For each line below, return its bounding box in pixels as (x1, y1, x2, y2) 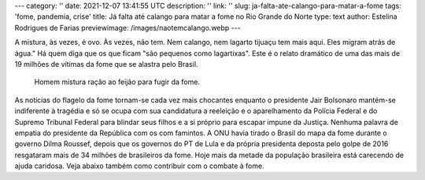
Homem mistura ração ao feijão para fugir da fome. (34, 77, 201, 86)
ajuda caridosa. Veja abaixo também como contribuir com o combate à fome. (14, 161, 264, 171)
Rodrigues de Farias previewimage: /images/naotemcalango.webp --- (14, 23, 242, 32)
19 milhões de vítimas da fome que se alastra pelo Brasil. (14, 59, 198, 68)
